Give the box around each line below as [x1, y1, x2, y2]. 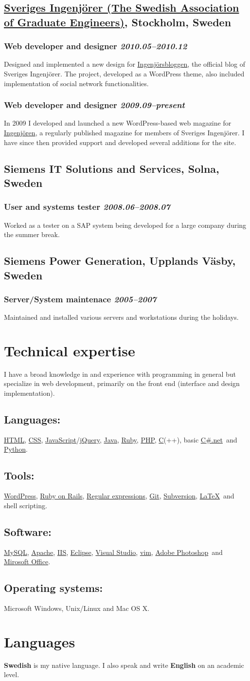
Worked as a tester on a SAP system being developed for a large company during [4, 220, 247, 230]
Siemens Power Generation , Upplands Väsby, [4, 253, 236, 268]
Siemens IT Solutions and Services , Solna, [4, 161, 219, 176]
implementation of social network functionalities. [4, 78, 149, 88]
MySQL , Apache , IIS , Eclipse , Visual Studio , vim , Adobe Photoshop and [4, 547, 223, 557]
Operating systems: [4, 580, 103, 595]
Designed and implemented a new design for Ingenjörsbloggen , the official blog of [4, 59, 245, 69]
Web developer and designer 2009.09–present [4, 99, 185, 111]
